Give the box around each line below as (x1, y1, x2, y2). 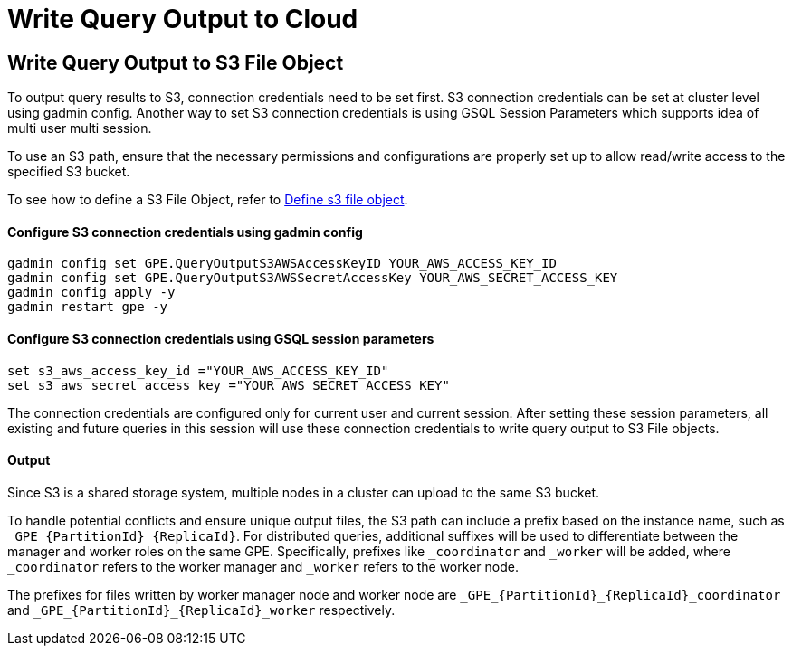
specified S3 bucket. (7, 164, 130, 180)
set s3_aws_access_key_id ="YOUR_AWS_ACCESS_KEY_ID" (7, 363, 389, 378)
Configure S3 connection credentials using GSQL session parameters (7, 331, 434, 346)
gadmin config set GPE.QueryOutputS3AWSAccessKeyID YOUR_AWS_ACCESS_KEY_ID (7, 256, 557, 271)
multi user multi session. (7, 120, 152, 137)
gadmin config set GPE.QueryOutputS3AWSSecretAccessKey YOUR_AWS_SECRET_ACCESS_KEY (7, 270, 618, 286)
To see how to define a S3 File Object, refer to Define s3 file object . (7, 192, 408, 208)
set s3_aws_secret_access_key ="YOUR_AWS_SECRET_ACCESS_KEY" (7, 377, 450, 393)
